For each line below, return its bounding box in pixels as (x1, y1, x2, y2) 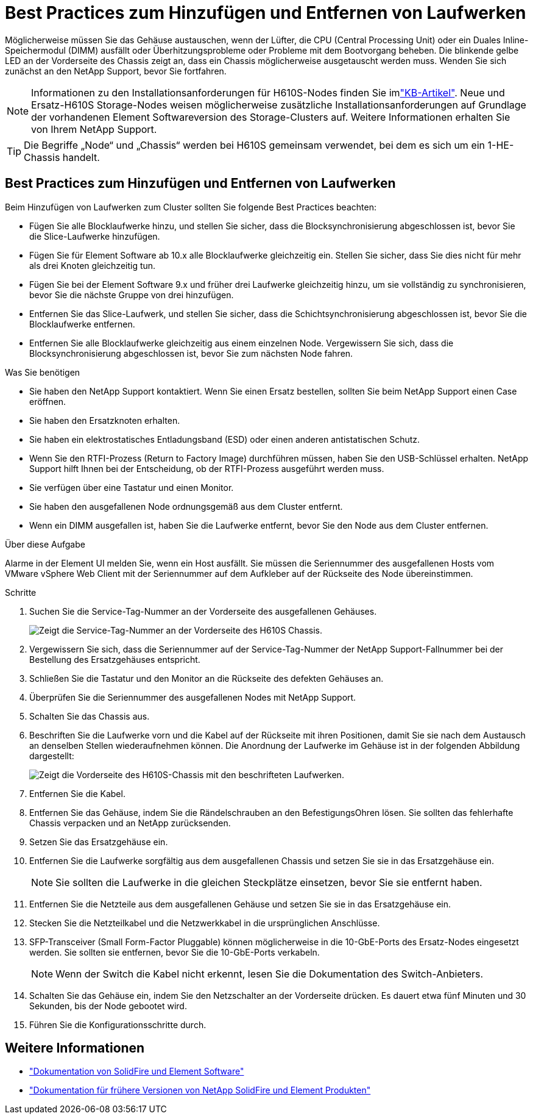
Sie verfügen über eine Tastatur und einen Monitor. (29, 482, 234, 493)
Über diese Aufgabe (5, 538, 85, 549)
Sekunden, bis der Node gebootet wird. (29, 1000, 187, 1011)
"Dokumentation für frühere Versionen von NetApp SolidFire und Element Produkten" (29, 1085, 371, 1096)
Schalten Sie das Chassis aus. (29, 710, 150, 721)
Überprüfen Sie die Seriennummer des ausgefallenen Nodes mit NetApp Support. (29, 692, 356, 703)
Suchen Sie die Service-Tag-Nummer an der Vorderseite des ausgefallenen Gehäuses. (29, 606, 377, 617)
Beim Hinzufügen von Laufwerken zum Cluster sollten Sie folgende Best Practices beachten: (5, 201, 376, 212)
